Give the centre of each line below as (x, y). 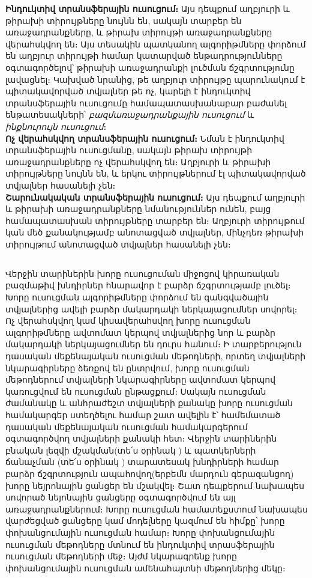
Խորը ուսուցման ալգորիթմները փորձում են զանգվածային (137, 297)
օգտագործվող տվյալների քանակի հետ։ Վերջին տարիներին (141, 438)
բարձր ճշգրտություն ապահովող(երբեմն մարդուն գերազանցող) (150, 473)
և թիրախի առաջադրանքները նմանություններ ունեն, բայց (138, 209)
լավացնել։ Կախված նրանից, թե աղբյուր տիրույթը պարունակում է (155, 79)
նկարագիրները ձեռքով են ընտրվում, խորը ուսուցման (127, 367)
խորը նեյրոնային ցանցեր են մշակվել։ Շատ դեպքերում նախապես (155, 485)
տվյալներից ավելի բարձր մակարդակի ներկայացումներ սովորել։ (151, 309)
